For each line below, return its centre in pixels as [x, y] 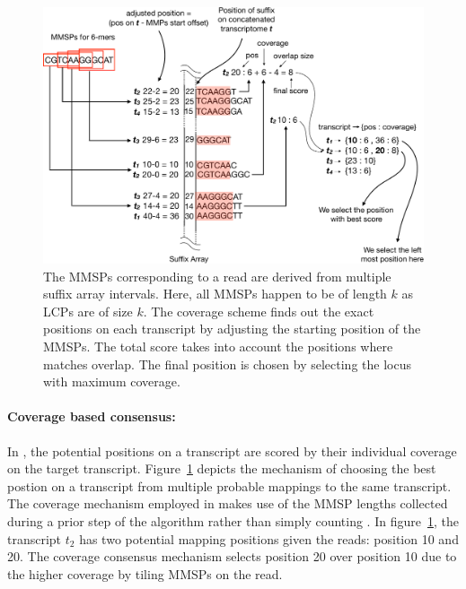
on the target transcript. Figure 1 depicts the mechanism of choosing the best [222, 468]
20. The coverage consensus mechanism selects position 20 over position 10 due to [232, 556]
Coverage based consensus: [92, 416]
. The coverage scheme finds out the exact [259, 311]
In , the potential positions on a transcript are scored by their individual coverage [232, 450]
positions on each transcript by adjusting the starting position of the [232, 329]
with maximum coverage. [112, 381]
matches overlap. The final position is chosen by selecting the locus [227, 364]
